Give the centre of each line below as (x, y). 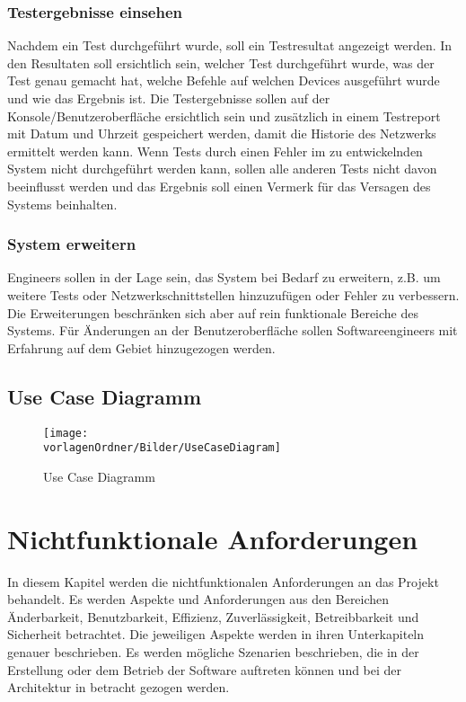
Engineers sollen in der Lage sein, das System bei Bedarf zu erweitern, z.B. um (224, 277)
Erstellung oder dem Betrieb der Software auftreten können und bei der (205, 669)
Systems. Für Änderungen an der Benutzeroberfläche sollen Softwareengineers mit (233, 330)
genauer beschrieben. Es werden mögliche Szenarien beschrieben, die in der (213, 651)
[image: (66, 433)
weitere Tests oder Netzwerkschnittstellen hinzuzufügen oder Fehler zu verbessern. (233, 294)
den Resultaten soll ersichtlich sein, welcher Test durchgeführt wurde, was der (221, 62)
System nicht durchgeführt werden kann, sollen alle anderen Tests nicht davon (222, 169)
